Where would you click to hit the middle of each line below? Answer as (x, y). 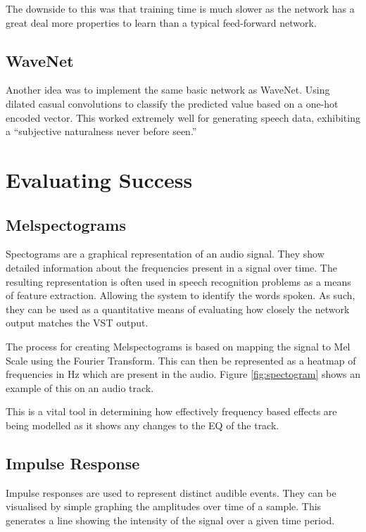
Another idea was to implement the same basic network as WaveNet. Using (168, 90)
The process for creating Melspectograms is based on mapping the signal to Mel (178, 346)
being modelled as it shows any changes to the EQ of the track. (143, 425)
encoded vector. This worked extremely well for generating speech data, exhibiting (183, 117)
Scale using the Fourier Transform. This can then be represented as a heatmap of (181, 360)
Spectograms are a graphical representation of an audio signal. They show (165, 254)
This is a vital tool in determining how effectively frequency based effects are (171, 411)
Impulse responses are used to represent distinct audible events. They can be (171, 492)
